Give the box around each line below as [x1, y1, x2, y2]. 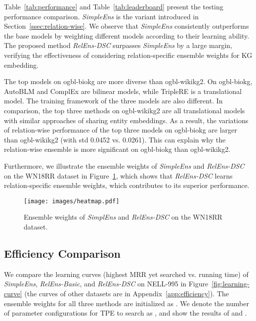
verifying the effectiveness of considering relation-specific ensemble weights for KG [4, 49, 253, 60]
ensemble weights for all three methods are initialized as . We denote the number [4, 298, 249, 308]
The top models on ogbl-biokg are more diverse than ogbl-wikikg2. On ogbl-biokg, [4, 76, 253, 87]
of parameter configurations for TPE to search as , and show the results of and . [4, 308, 247, 318]
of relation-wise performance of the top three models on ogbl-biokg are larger [4, 125, 237, 135]
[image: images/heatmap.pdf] [24, 197, 120, 205]
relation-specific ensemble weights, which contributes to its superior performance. [4, 180, 250, 190]
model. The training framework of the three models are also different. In [4, 95, 223, 106]
